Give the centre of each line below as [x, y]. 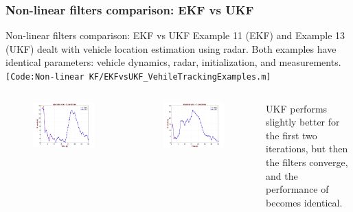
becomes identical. [304, 202]
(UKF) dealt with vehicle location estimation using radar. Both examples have [171, 48]
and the [282, 175]
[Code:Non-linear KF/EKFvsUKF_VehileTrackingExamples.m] [138, 77]
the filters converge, [307, 162]
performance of [297, 189]
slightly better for [303, 122]
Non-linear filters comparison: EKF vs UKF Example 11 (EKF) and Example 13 [175, 35]
